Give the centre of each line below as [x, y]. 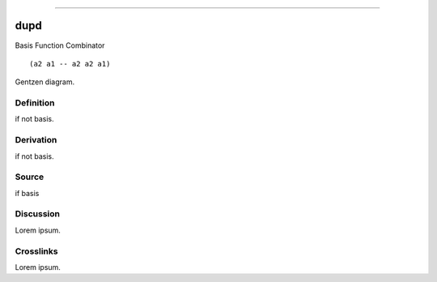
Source [30, 177]
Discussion [38, 214]
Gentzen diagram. [45, 82]
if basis [27, 193]
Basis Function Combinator [60, 45]
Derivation [36, 140]
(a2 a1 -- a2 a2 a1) [70, 64]
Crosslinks [36, 251]
